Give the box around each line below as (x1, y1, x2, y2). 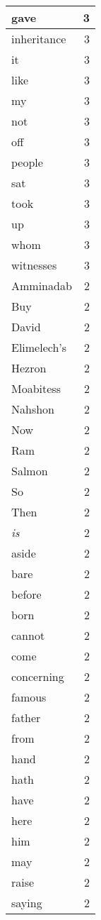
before (11, 586, 42, 602)
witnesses (11, 257, 57, 273)
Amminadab (11, 277, 72, 294)
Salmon (11, 462, 48, 479)
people (11, 154, 43, 170)
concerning (11, 668, 64, 685)
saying (11, 894, 42, 911)
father (11, 709, 41, 726)
